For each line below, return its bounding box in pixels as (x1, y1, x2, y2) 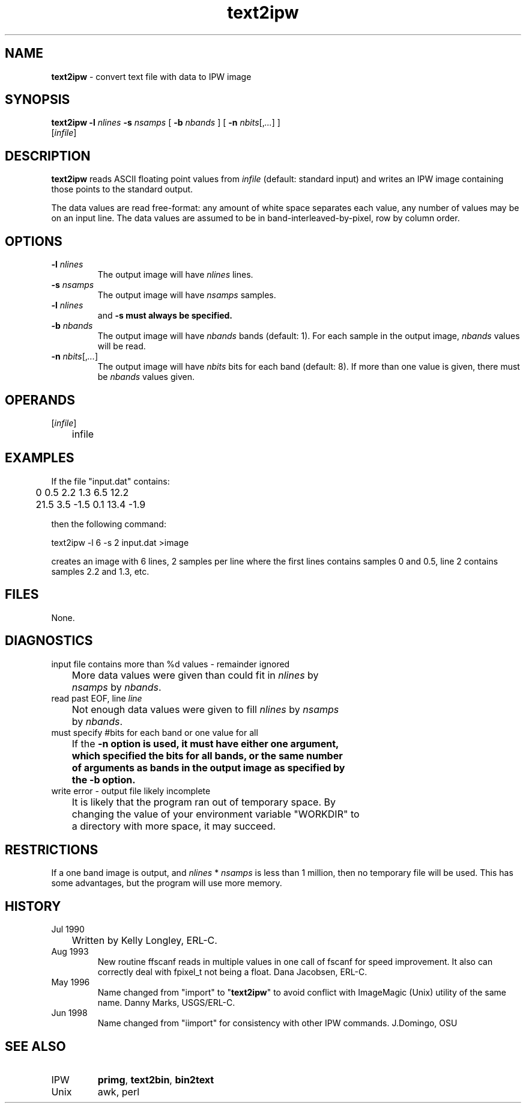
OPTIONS (5, 233, 62, 249)
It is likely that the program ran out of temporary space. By (71, 795, 336, 808)
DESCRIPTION (5, 148, 91, 164)
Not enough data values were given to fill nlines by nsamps (71, 703, 339, 715)
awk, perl (97, 1086, 140, 1098)
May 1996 (51, 977, 90, 988)
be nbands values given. (97, 372, 195, 382)
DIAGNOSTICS (5, 633, 93, 649)
